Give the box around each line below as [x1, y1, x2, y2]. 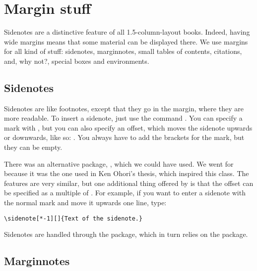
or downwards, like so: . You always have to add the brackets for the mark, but [4, 132, 245, 142]
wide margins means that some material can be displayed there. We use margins [4, 36, 248, 46]
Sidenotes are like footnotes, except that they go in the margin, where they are [4, 103, 244, 113]
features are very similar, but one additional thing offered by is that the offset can [4, 178, 254, 188]
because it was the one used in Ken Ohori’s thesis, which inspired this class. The [4, 168, 249, 179]
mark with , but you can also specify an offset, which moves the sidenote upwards [4, 122, 253, 133]
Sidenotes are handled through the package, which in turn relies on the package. [4, 229, 248, 239]
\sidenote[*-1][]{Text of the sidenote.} [4, 215, 143, 222]
